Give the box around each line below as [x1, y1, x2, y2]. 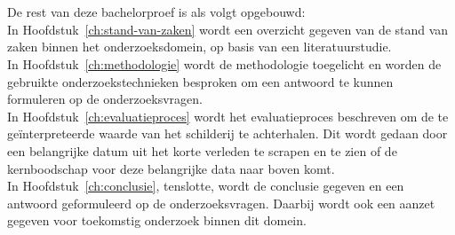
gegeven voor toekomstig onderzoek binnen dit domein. [7, 211, 307, 230]
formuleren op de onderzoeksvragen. [7, 90, 203, 108]
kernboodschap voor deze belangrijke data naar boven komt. [7, 159, 335, 177]
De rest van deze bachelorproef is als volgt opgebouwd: [7, 3, 306, 21]
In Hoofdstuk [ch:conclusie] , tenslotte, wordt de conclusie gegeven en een [7, 176, 404, 195]
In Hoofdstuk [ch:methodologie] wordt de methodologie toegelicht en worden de [7, 54, 442, 73]
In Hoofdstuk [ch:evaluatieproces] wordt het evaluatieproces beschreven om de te [7, 106, 449, 125]
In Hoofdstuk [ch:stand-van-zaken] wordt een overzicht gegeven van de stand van [7, 20, 449, 38]
